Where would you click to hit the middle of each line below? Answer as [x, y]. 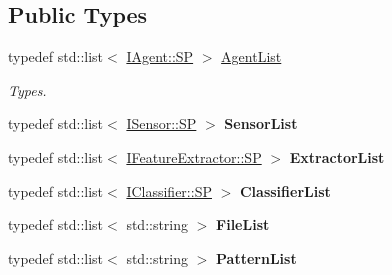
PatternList [256, 257]
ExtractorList [337, 156]
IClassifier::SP [169, 190]
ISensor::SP [161, 123]
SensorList [261, 123]
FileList [243, 224]
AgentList [251, 56]
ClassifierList [285, 190]
